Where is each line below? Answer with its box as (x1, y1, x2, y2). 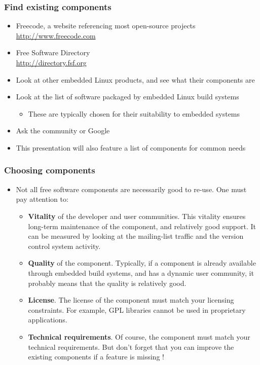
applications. (28, 314, 67, 325)
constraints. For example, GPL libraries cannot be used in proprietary (28, 304, 246, 315)
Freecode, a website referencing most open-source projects (16, 20, 196, 31)
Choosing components (4, 164, 95, 176)
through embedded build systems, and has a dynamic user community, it (28, 267, 254, 278)
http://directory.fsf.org (16, 57, 87, 67)
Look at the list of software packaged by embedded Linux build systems (16, 91, 239, 102)
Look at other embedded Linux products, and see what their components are (16, 74, 255, 85)
